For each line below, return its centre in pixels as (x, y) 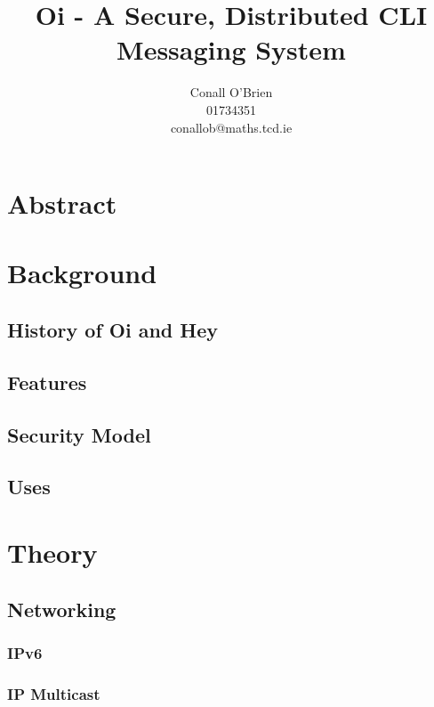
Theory (52, 552)
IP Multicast (54, 693)
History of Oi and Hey (113, 330)
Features (47, 382)
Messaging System (231, 49)
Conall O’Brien (231, 92)
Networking (62, 609)
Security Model (79, 434)
